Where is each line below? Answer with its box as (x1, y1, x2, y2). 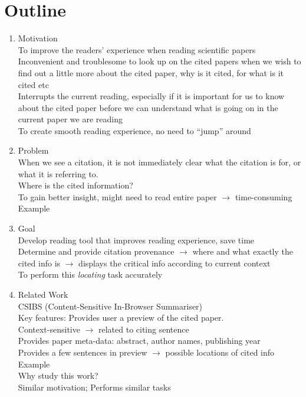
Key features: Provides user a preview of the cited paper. (18, 311, 224, 324)
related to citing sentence (98, 323, 189, 335)
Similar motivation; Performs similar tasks (18, 380, 171, 393)
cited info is (18, 256, 61, 269)
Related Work (18, 288, 68, 300)
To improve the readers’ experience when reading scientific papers (18, 43, 256, 56)
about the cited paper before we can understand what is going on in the (18, 101, 278, 113)
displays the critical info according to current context (78, 256, 271, 269)
